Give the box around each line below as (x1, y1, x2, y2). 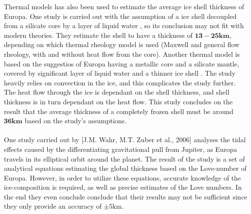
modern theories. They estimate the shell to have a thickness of (4, 30, 193, 40)
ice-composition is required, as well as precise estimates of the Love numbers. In (4, 182, 242, 192)
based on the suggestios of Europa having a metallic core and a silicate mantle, (4, 58, 239, 68)
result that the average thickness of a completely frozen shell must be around (4, 106, 233, 116)
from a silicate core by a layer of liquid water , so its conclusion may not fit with (4, 20, 244, 31)
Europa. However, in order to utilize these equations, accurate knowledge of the (4, 172, 241, 182)
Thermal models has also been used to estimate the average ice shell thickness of (4, 1, 244, 11)
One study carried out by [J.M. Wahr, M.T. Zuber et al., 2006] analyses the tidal (4, 134, 246, 145)
